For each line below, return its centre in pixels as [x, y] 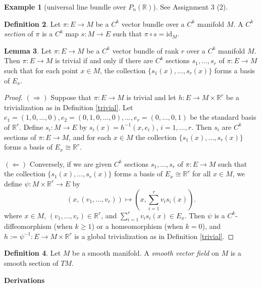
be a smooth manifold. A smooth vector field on [146, 253]
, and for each [90, 137]
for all [202, 174]
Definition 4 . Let [33, 253]
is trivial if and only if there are [104, 60]
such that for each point [41, 70]
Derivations [24, 280]
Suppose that [71, 97]
